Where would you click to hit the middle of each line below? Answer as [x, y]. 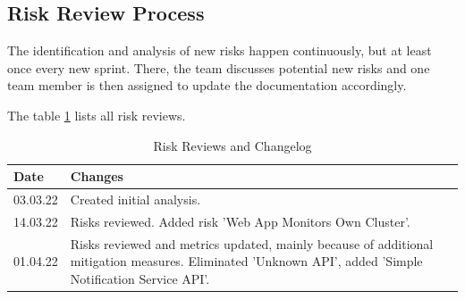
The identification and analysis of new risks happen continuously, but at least [220, 50]
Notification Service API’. [140, 278]
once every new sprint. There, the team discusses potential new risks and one [219, 67]
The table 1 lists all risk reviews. [97, 115]
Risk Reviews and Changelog [232, 145]
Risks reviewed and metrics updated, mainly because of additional [252, 243]
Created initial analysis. [135, 199]
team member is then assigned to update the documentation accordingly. [207, 85]
